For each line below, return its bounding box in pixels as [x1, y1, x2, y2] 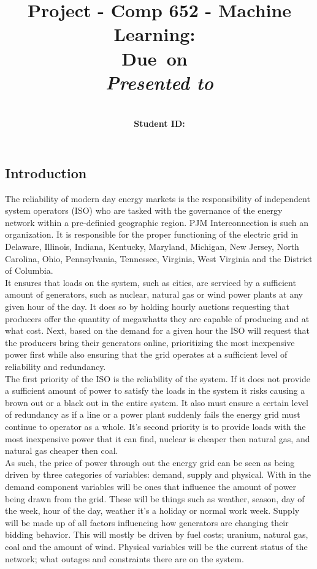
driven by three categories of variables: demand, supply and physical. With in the [5, 468, 311, 481]
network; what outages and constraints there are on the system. [5, 552, 244, 565]
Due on [121, 45, 188, 70]
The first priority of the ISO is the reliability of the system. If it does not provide [5, 372, 310, 385]
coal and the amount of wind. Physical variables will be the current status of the [5, 540, 308, 552]
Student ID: [134, 117, 185, 130]
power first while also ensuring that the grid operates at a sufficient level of [5, 348, 288, 361]
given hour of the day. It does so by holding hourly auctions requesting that [5, 300, 290, 313]
